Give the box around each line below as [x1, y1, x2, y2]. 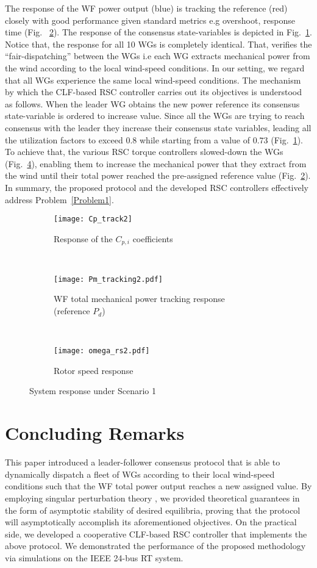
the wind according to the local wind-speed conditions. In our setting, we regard [5, 61, 305, 74]
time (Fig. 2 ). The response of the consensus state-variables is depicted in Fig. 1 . [5, 26, 312, 38]
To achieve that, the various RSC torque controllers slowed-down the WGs [5, 145, 283, 158]
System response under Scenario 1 [29, 384, 157, 397]
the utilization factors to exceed [5, 133, 123, 146]
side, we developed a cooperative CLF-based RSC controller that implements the [5, 527, 307, 540]
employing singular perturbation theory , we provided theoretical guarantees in [5, 491, 300, 504]
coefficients [132, 232, 173, 245]
